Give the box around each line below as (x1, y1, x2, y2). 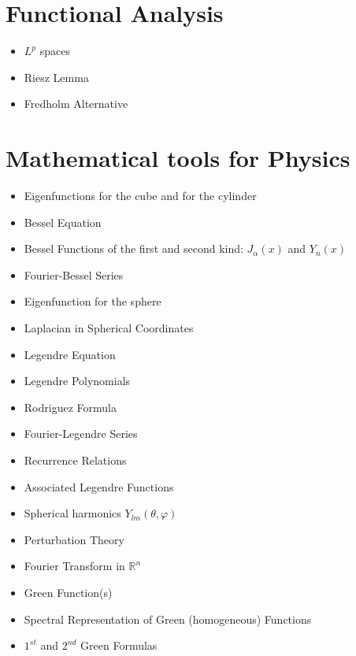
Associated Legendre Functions (24, 478, 174, 495)
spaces (39, 43, 70, 59)
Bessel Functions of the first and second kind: (24, 240, 243, 257)
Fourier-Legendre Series (24, 425, 138, 442)
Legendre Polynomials (24, 372, 131, 389)
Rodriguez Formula (24, 398, 117, 415)
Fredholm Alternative (24, 95, 128, 112)
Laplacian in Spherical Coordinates (24, 320, 194, 335)
